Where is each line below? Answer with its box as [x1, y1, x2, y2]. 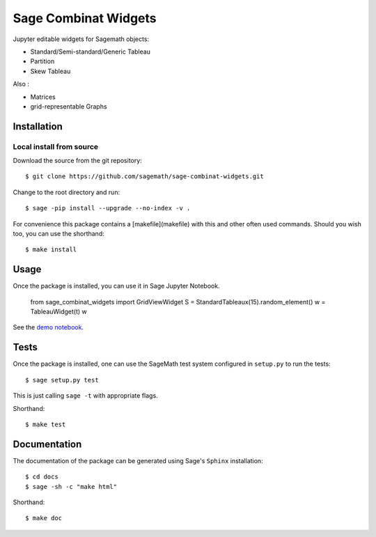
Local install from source [13, 141, 99, 151]
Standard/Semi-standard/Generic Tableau [30, 47, 151, 56]
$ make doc [25, 514, 63, 522]
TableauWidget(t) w [30, 307, 87, 316]
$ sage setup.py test [25, 376, 99, 384]
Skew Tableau [30, 67, 71, 75]
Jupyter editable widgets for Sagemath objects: [13, 35, 150, 43]
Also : [13, 80, 29, 88]
